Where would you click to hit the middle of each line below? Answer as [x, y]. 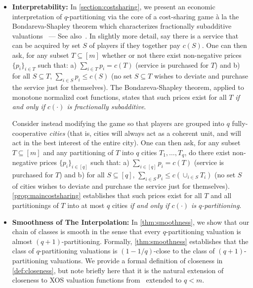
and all [221, 195]
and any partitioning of [78, 152]
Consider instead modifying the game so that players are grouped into [118, 123]
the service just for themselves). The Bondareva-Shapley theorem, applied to [128, 87]
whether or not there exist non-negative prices [172, 55]
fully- [240, 123]
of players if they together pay [135, 45]
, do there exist [207, 152]
